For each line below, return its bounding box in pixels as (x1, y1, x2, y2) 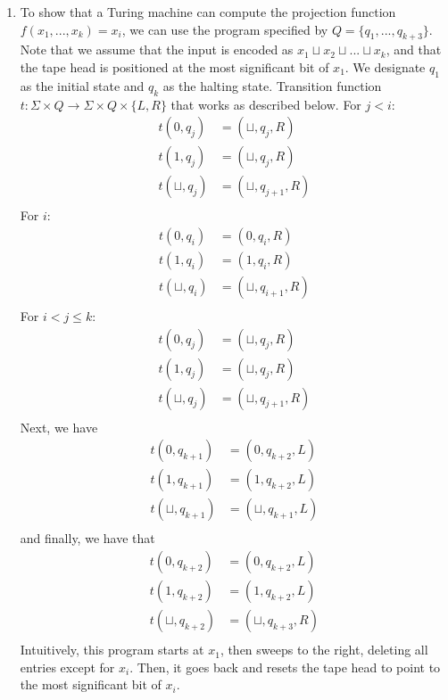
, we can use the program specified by (121, 20, 328, 38)
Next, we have (20, 417, 98, 436)
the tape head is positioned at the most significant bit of (20, 57, 329, 76)
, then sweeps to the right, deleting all (220, 640, 428, 659)
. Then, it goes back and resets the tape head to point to (129, 657, 441, 676)
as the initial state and (20, 76, 145, 95)
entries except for (20, 657, 115, 676)
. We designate (344, 57, 426, 76)
